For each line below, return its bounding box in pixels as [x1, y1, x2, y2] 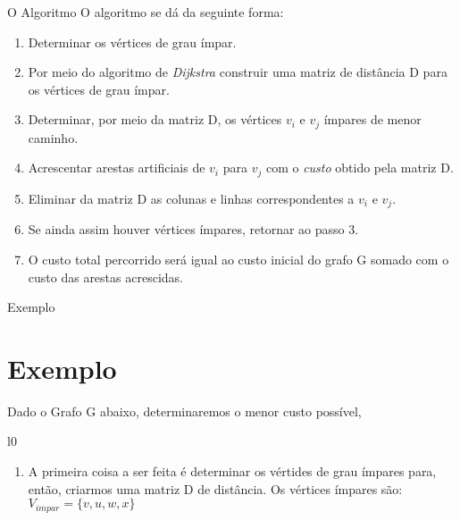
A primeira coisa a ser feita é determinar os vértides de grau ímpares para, [28, 462, 437, 481]
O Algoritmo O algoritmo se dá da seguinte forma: [7, 3, 284, 21]
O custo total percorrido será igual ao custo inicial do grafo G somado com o [28, 249, 449, 268]
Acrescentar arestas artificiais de [28, 158, 205, 177]
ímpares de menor [323, 110, 422, 129]
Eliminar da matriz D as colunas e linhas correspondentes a [28, 189, 355, 207]
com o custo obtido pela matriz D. [265, 158, 454, 177]
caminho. [28, 128, 79, 147]
